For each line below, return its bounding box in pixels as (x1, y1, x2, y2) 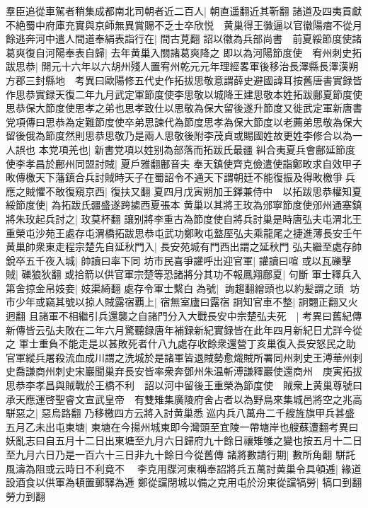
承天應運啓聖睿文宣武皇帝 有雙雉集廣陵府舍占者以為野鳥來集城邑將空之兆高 (6, 391, 362, 406)
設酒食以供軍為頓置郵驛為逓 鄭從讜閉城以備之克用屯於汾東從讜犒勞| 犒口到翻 (6, 475, 362, 490)
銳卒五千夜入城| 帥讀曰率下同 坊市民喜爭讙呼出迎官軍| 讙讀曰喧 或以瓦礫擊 (6, 253, 352, 267)
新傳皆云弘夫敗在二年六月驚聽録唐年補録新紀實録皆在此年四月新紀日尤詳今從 (6, 322, 362, 337)
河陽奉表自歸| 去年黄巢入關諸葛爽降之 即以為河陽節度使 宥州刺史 (45, 45, 352, 59)
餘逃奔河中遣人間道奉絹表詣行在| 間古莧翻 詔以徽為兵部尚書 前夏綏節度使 (6, 31, 352, 46)
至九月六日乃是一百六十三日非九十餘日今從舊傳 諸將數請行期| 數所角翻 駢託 (6, 447, 355, 461)
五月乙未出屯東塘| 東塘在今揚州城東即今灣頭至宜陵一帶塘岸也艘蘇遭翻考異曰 (6, 419, 359, 434)
